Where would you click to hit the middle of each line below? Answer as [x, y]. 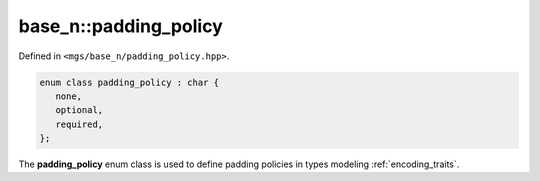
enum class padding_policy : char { [129, 82]
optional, [79, 110]
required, [79, 124]
